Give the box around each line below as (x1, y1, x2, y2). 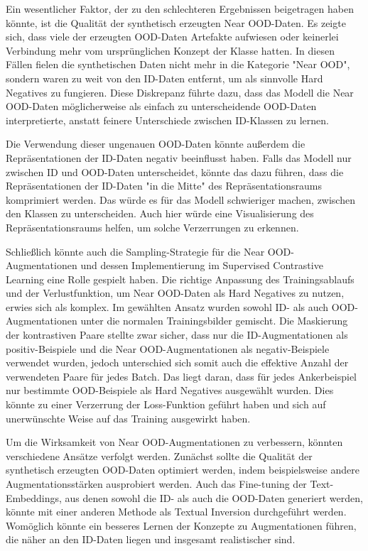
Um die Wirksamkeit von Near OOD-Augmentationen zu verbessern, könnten (6, 435, 343, 449)
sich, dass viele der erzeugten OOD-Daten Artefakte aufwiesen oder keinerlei (6, 29, 339, 44)
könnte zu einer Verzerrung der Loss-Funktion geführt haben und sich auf (6, 397, 326, 412)
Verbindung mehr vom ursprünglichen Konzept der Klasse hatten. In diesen (6, 43, 335, 58)
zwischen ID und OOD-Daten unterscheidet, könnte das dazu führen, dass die (6, 164, 344, 179)
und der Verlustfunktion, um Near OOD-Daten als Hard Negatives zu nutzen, (6, 285, 345, 300)
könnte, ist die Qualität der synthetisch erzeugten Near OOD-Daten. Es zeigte (6, 15, 346, 30)
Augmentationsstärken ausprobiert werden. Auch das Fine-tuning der (6, 476, 307, 491)
